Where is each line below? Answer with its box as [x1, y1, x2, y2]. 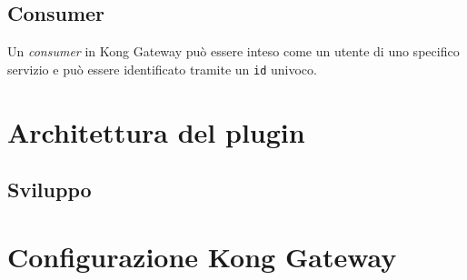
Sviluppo [7, 175, 92, 204]
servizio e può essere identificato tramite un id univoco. [7, 59, 317, 78]
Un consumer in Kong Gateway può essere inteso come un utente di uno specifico [7, 42, 460, 61]
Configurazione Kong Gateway [7, 237, 397, 275]
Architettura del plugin [7, 113, 305, 150]
